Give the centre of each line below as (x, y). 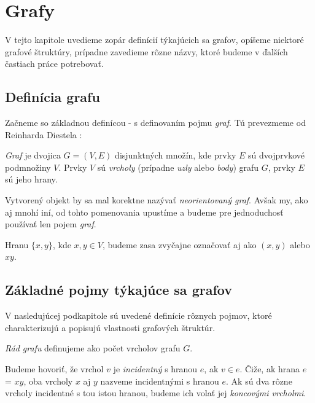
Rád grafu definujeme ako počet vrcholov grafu (93, 348)
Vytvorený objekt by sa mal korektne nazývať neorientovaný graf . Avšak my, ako (157, 200)
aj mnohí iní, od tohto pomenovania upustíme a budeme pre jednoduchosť (144, 212)
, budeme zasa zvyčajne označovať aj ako (179, 244)
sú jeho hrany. (31, 179)
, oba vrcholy (48, 381)
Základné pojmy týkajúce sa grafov (119, 290)
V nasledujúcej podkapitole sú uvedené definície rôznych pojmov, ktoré (138, 315)
